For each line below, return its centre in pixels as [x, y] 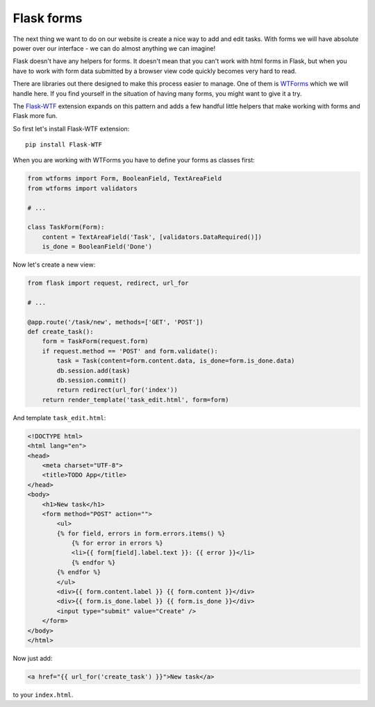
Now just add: [33, 658]
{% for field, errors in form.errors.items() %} [141, 533]
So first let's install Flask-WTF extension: [71, 128]
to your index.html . [43, 694]
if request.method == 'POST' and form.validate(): [130, 351]
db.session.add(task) [93, 371]
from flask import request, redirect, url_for [108, 283]
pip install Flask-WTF [64, 145]
